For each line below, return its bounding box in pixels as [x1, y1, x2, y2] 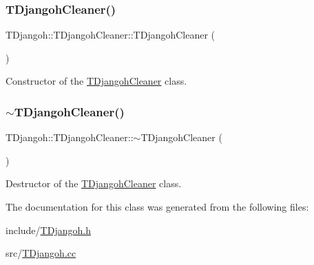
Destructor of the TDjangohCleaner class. [6, 176, 182, 191]
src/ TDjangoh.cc [6, 246, 76, 260]
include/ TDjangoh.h [6, 222, 91, 237]
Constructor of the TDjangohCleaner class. [6, 74, 187, 88]
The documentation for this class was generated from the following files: [6, 200, 309, 213]
